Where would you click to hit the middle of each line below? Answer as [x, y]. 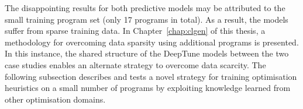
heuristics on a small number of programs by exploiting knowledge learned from [148, 88]
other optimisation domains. [55, 99]
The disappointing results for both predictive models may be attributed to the [145, 8]
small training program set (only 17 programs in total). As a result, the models [147, 19]
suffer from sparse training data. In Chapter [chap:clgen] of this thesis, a [135, 31]
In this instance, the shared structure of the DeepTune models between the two [147, 53]
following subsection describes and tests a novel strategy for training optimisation [151, 76]
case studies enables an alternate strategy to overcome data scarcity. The [135, 64]
